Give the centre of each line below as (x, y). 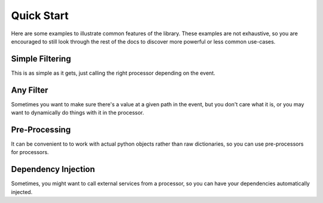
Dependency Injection (53, 169)
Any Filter (30, 90)
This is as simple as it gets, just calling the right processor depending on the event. (113, 73)
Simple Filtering (41, 59)
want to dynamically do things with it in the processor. (78, 113)
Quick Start (40, 16)
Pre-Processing (41, 129)
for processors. (30, 152)
